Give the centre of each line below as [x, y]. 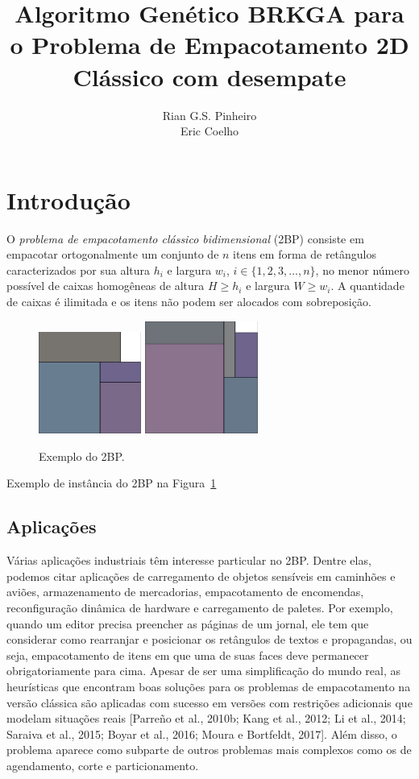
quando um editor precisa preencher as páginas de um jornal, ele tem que [188, 623]
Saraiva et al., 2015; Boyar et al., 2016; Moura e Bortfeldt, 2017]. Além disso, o [202, 733]
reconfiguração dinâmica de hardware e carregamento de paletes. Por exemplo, [200, 608]
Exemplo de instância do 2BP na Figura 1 [112, 483]
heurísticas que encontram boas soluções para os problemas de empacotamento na [209, 686]
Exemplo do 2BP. [82, 456]
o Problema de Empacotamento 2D [209, 45]
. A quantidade [367, 286]
